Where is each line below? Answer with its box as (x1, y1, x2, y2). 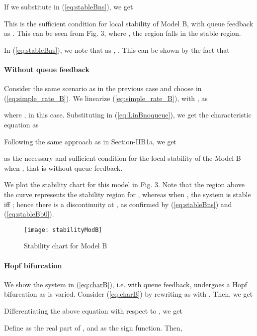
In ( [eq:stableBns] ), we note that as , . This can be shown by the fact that (4, 44, 230, 55)
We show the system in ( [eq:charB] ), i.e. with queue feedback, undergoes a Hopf (4, 279, 248, 289)
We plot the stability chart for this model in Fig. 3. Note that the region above (4, 179, 245, 190)
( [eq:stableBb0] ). (4, 209, 54, 219)
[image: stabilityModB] (24, 226, 102, 233)
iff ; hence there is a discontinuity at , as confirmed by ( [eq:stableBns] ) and (4, 199, 232, 209)
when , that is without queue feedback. (4, 162, 123, 173)
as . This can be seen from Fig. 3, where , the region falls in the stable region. (4, 28, 241, 38)
